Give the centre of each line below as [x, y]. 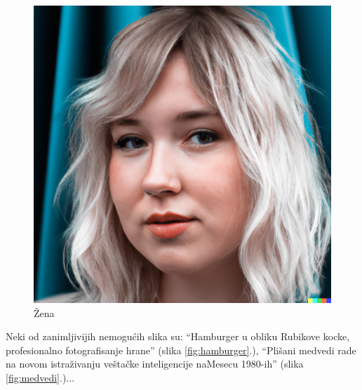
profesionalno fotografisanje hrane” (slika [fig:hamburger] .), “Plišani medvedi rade [181, 350]
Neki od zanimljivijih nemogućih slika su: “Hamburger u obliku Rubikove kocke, [178, 336]
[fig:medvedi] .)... [40, 377]
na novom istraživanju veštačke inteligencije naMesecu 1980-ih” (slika [155, 364]
